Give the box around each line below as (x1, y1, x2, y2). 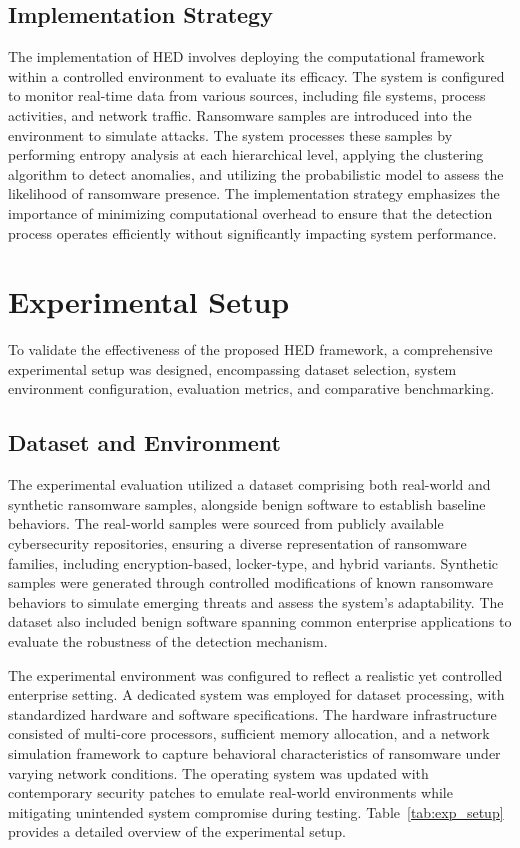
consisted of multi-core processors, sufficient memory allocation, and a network (8, 723, 490, 744)
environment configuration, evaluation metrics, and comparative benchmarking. (8, 378, 495, 399)
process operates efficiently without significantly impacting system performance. (8, 222, 497, 243)
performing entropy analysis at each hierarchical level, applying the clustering (8, 144, 484, 165)
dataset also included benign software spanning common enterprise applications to (8, 611, 512, 632)
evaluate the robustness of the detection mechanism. (8, 631, 328, 651)
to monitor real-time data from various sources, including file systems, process (8, 85, 486, 106)
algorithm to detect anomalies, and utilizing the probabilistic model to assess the (8, 163, 504, 184)
